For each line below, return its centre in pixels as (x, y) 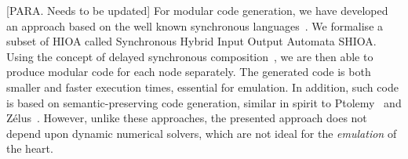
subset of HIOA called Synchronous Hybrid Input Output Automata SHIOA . (191, 41)
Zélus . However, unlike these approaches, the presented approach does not (187, 118)
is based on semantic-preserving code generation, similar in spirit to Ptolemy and (204, 102)
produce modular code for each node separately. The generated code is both (189, 72)
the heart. (30, 148)
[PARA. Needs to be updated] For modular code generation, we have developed (197, 10)
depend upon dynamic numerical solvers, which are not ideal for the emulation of (202, 133)
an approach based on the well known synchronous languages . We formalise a (195, 25)
